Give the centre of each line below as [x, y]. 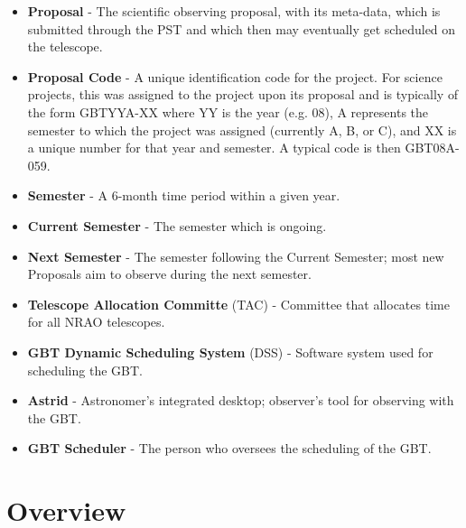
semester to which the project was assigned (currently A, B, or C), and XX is [242, 130]
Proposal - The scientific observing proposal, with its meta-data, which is [234, 11]
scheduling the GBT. [85, 370]
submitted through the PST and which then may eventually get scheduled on [242, 28]
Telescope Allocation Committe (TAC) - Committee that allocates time [238, 304]
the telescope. [65, 46]
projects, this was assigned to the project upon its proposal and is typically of [243, 94]
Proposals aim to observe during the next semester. [169, 274]
